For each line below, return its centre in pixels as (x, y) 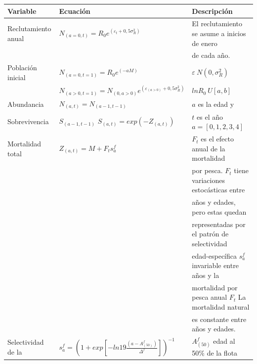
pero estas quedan (219, 211)
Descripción (212, 11)
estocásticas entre (218, 190)
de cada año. (211, 55)
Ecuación (75, 11)
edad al (224, 341)
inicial (17, 77)
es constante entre (219, 319)
